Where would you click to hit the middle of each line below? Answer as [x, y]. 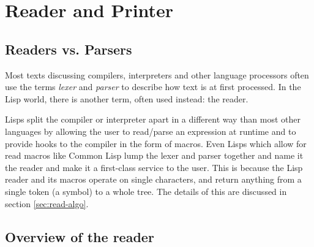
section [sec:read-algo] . [47, 203]
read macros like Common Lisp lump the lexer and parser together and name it [154, 155]
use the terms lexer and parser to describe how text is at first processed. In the [153, 87]
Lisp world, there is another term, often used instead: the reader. [127, 98]
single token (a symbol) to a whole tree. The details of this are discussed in [146, 191]
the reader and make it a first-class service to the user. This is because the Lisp [154, 167]
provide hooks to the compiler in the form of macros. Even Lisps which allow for [156, 143]
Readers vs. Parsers [69, 49]
